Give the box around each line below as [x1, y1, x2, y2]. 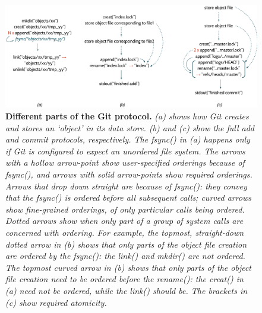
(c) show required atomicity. [5, 296, 107, 308]
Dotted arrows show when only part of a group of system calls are [5, 214, 244, 227]
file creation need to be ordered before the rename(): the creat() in [5, 273, 244, 285]
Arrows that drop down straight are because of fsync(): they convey [5, 179, 247, 192]
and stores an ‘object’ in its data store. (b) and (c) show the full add [5, 121, 255, 134]
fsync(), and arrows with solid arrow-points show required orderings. [5, 168, 252, 181]
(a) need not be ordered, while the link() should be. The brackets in [5, 284, 248, 296]
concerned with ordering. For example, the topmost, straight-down [5, 226, 244, 239]
